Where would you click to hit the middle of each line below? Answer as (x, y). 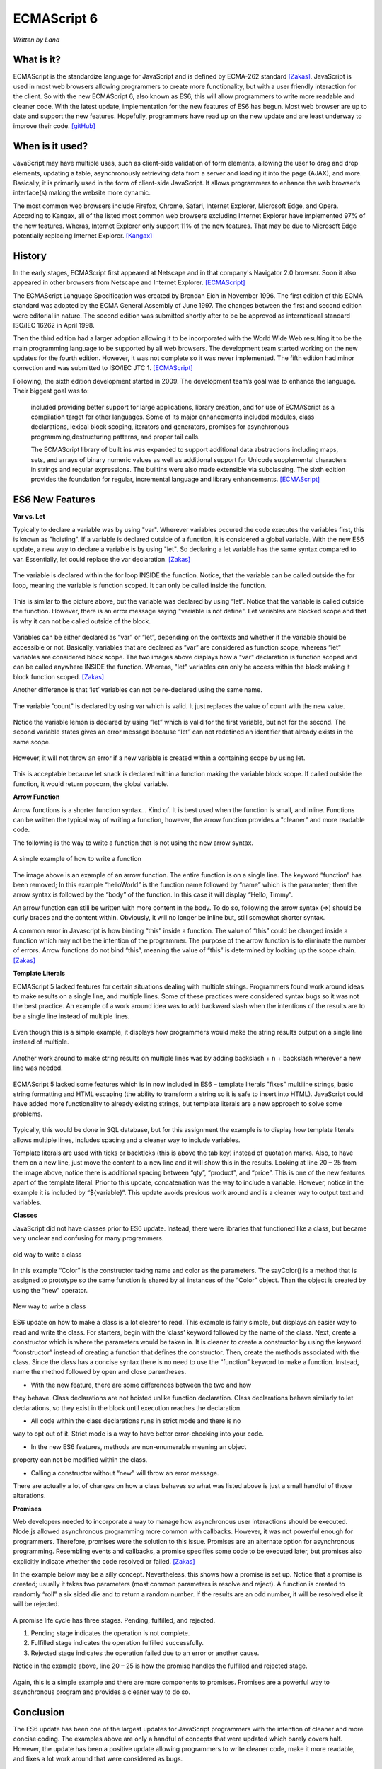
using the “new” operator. (51, 1290)
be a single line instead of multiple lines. (71, 1016)
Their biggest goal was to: (51, 391)
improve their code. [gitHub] (54, 126)
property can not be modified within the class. (80, 1460)
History (30, 256)
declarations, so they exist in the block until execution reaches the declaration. (127, 1407)
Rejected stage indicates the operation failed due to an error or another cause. (145, 1653)
